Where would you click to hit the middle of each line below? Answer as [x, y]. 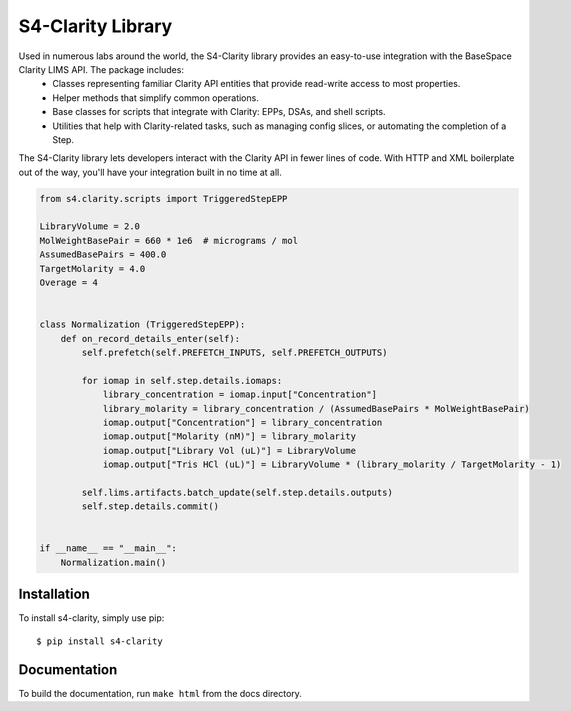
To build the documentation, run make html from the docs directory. [160, 693]
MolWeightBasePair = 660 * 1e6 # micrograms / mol [169, 240]
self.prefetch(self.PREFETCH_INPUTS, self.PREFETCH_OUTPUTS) [234, 352]
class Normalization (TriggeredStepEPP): [142, 324]
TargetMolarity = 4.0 [92, 268]
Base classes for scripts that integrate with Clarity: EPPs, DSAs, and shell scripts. [219, 112]
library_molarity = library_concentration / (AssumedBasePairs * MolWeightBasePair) [316, 408]
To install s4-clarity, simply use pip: [91, 618]
